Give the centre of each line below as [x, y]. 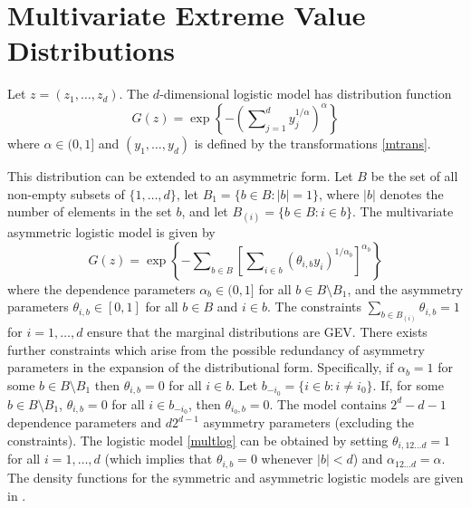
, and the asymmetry [405, 288]
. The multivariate [403, 211]
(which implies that [159, 459]
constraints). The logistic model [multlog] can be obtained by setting [198, 440]
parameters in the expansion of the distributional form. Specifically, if [201, 367]
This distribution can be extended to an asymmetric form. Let [180, 175]
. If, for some [408, 384]
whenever [287, 459]
